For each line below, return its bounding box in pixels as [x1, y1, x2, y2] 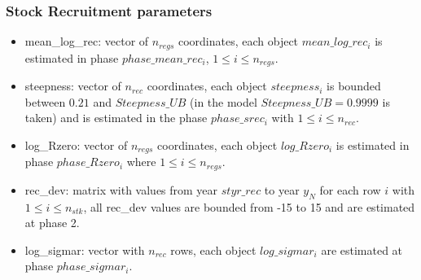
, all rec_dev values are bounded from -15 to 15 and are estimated [83, 198, 415, 215]
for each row [319, 181, 381, 198]
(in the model [190, 93, 257, 110]
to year [264, 181, 300, 198]
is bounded [327, 77, 381, 94]
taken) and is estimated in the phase [24, 109, 208, 126]
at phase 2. [24, 214, 80, 231]
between [24, 93, 66, 110]
